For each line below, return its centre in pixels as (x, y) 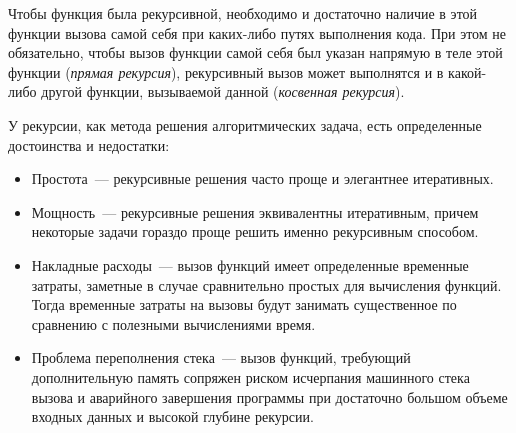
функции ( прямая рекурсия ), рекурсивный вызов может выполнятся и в (226, 71)
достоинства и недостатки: (89, 144)
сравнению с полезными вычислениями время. (173, 323)
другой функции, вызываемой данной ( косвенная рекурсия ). (223, 91)
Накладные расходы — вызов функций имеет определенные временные (250, 264)
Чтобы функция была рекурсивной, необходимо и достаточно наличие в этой (243, 13)
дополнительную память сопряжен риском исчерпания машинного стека (250, 376)
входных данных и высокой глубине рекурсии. (172, 416)
